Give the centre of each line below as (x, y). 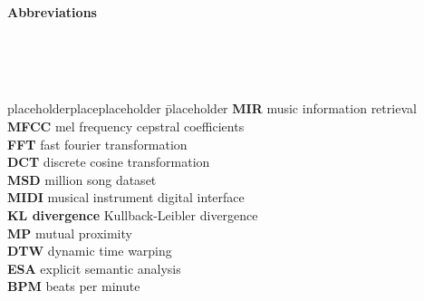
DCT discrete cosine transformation (109, 162)
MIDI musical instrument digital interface (126, 197)
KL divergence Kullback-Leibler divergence (133, 214)
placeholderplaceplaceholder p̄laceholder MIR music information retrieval (212, 108)
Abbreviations (52, 12)
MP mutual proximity (70, 233)
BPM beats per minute (74, 286)
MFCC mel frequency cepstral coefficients (126, 126)
